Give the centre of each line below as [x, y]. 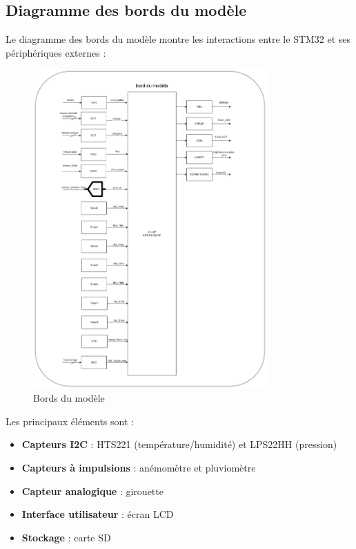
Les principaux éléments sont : [70, 421]
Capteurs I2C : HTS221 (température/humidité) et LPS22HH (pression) [179, 444]
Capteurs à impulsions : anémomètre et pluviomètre [139, 468]
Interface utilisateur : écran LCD [98, 514]
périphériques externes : [56, 52]
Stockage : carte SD [66, 537]
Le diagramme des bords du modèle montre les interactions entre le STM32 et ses [178, 39]
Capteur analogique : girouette [92, 491]
